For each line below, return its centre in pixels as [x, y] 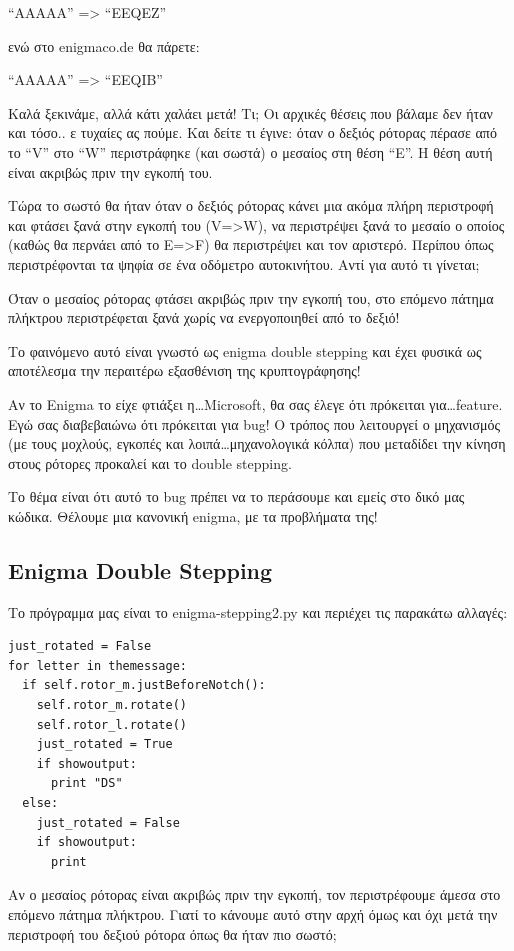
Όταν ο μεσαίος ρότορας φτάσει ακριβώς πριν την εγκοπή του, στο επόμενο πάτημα [251, 297]
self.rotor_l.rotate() [111, 724]
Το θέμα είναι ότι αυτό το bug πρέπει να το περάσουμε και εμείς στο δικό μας [236, 496]
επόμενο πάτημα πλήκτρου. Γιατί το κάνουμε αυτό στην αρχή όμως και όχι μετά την [253, 913]
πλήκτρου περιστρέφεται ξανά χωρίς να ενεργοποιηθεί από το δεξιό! [204, 317]
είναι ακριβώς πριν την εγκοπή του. [110, 171]
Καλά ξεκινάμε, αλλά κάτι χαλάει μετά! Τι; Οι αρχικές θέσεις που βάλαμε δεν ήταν [250, 112]
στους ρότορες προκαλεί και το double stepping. [150, 462]
